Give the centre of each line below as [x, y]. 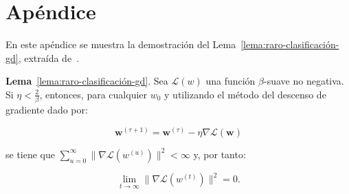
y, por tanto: [219, 154]
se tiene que [31, 154]
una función [230, 81]
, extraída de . [49, 57]
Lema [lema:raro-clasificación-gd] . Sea [87, 81]
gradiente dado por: [47, 110]
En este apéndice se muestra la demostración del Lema [121, 44]
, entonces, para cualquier [93, 94]
